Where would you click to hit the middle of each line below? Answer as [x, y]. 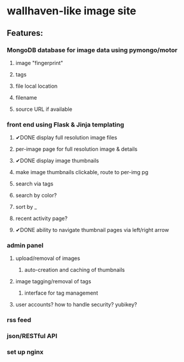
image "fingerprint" [39, 63]
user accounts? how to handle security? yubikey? [76, 305]
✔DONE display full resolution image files [66, 138]
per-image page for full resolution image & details [76, 149]
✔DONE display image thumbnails [57, 161]
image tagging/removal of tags [53, 281]
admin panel [25, 246]
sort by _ [26, 207]
